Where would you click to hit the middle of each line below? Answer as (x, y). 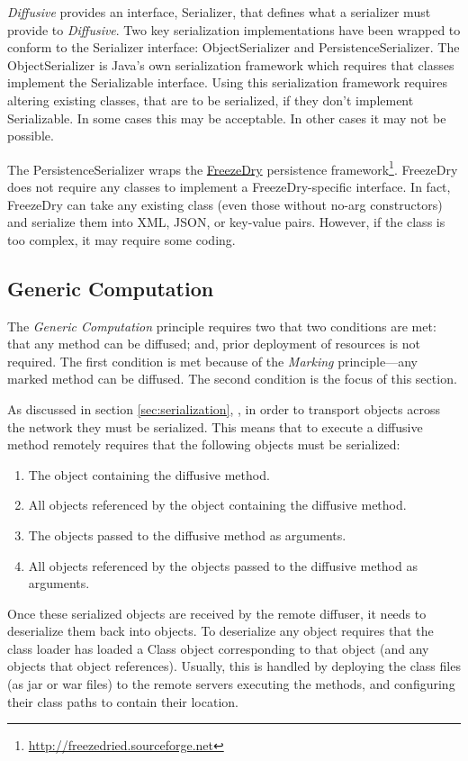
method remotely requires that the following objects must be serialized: (204, 444)
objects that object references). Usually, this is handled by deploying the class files (234, 666)
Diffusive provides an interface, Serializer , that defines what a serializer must (219, 12)
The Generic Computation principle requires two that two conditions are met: (222, 326)
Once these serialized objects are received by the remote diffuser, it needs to (217, 613)
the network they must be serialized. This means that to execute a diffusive (215, 426)
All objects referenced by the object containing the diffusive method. (217, 505)
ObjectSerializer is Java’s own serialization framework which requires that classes (231, 64)
